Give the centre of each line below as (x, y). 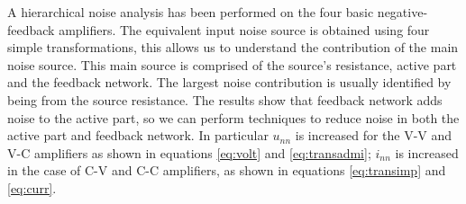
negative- (402, 12)
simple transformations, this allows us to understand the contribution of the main (233, 47)
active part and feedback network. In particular (138, 135)
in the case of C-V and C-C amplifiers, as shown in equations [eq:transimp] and (227, 170)
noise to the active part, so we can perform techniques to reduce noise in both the (233, 117)
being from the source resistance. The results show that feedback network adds (225, 99)
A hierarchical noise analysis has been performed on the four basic (191, 12)
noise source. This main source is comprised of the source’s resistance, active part (232, 64)
